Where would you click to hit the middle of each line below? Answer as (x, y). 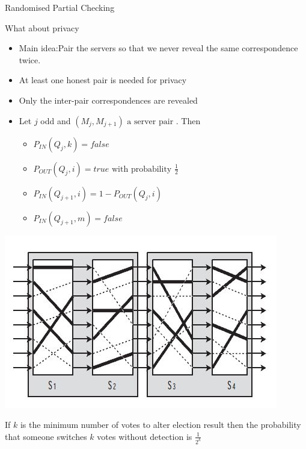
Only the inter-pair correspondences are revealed (108, 100)
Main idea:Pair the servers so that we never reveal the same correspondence (158, 48)
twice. (30, 59)
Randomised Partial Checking (60, 7)
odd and (56, 120)
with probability (142, 169)
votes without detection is (145, 436)
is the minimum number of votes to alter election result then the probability (161, 425)
